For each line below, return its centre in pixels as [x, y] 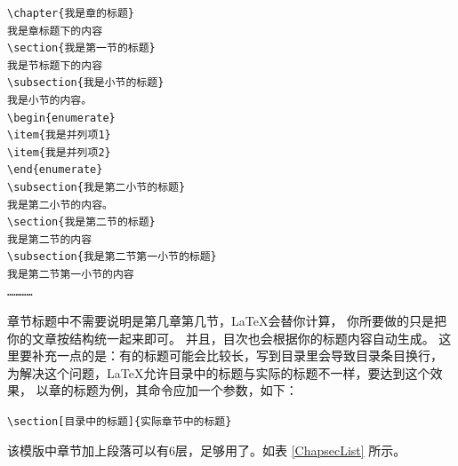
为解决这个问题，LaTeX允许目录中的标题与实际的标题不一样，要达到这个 [219, 372]
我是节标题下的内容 [55, 65]
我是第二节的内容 [50, 239]
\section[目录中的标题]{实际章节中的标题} [120, 422]
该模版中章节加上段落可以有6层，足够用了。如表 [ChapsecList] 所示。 [207, 450]
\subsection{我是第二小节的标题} [96, 187]
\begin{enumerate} [61, 118]
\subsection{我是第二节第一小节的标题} [112, 257]
